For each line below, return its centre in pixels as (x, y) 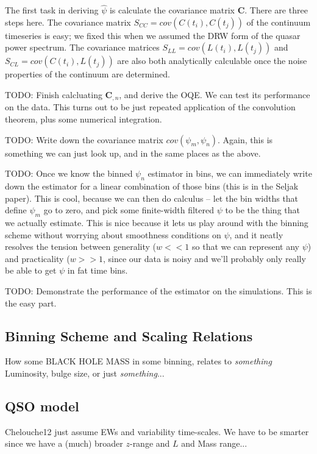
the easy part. (31, 303)
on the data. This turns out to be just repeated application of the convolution (150, 107)
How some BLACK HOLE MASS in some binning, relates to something (138, 361)
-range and (150, 443)
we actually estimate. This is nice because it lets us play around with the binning (157, 223)
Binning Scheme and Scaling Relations (129, 335)
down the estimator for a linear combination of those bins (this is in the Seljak (152, 186)
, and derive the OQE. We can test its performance (215, 94)
